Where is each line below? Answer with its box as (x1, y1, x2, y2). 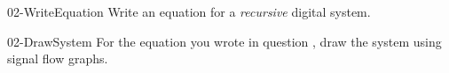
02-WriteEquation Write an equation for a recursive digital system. (7, 3, 371, 20)
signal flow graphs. (7, 49, 108, 68)
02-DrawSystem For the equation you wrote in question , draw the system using (7, 32, 442, 50)
